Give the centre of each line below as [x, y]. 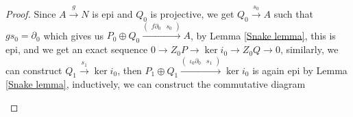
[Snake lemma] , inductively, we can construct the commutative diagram [156, 84]
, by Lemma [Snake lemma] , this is [263, 35]
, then [130, 70]
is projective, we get [192, 13]
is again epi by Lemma [300, 70]
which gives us [74, 35]
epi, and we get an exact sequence [77, 49]
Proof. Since [31, 13]
